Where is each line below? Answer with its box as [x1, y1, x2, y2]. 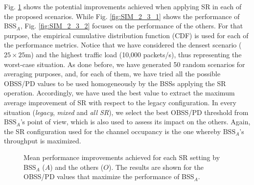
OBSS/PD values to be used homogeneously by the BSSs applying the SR [4, 78, 226, 88]
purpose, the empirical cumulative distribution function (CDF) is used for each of [4, 30, 249, 40]
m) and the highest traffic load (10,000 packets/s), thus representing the [25, 49, 242, 59]
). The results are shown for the [108, 162, 204, 172]
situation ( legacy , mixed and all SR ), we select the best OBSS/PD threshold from [4, 107, 249, 117]
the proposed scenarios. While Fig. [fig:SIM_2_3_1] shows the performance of [4, 11, 240, 21]
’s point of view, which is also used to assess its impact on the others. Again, [20, 116, 251, 127]
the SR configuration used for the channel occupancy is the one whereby [4, 126, 221, 136]
